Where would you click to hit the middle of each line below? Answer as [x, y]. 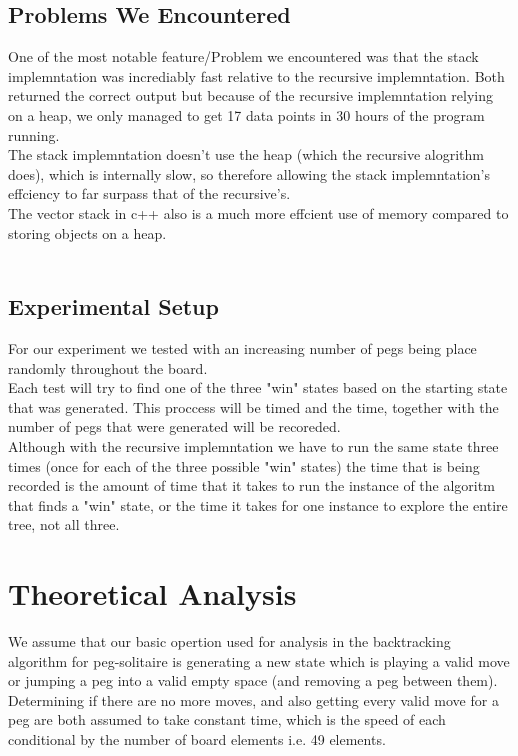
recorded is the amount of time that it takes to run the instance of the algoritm [251, 485]
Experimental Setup [113, 306]
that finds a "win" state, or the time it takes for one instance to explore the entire [258, 504]
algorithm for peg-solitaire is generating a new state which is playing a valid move [259, 660]
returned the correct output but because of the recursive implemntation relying [251, 95]
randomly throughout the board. [108, 367]
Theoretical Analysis [152, 593]
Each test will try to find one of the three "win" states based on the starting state [258, 387]
